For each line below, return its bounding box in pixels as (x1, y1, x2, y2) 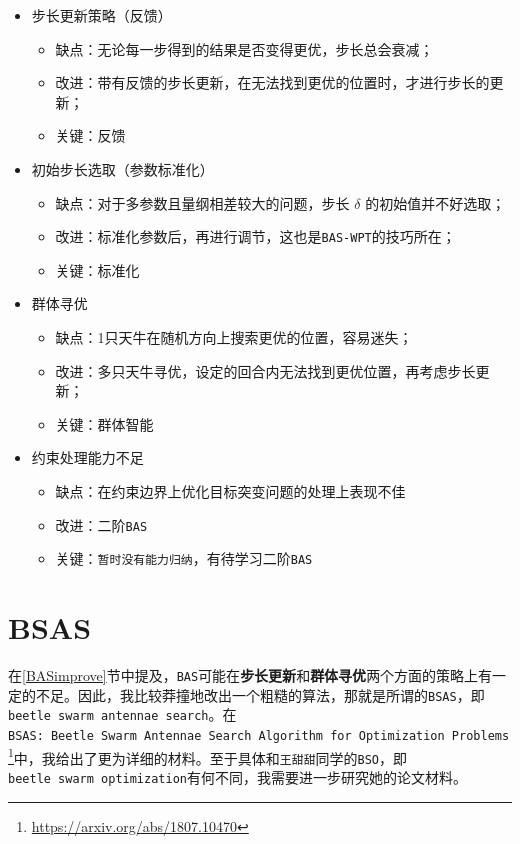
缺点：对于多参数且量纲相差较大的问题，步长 (55, 192, 350, 213)
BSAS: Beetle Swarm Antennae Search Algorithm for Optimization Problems (8, 728, 510, 743)
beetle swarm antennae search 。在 (8, 704, 237, 725)
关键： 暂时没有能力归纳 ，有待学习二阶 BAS (55, 548, 313, 569)
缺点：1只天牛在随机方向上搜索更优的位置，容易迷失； (55, 327, 413, 347)
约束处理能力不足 (31, 447, 144, 468)
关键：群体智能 (55, 413, 154, 434)
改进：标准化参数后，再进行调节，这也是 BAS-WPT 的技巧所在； (55, 226, 456, 247)
